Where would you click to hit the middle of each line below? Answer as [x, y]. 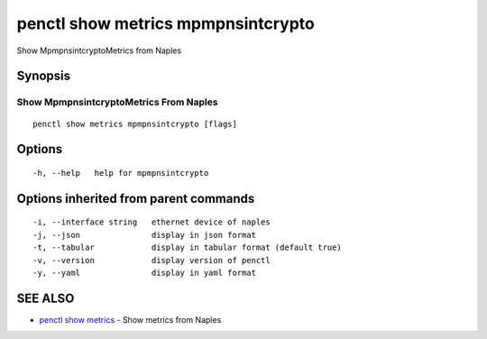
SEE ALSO [46, 298]
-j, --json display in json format [145, 235]
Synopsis [44, 76]
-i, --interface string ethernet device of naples [152, 222]
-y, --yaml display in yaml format [145, 272]
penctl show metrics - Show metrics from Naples [130, 319]
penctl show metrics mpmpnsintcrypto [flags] [135, 124]
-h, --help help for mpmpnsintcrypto [121, 173]
